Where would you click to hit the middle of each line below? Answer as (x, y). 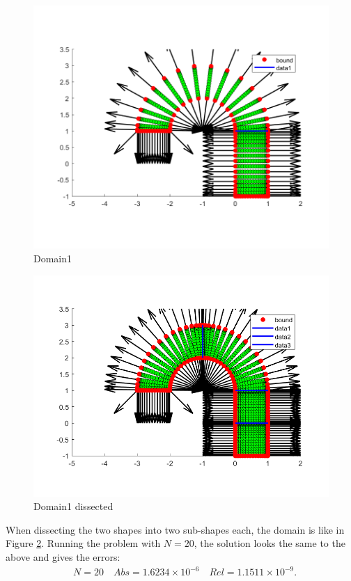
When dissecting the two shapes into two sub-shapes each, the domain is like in (175, 529)
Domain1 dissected (73, 506)
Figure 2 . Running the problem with (83, 543)
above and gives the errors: (63, 557)
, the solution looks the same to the (270, 543)
